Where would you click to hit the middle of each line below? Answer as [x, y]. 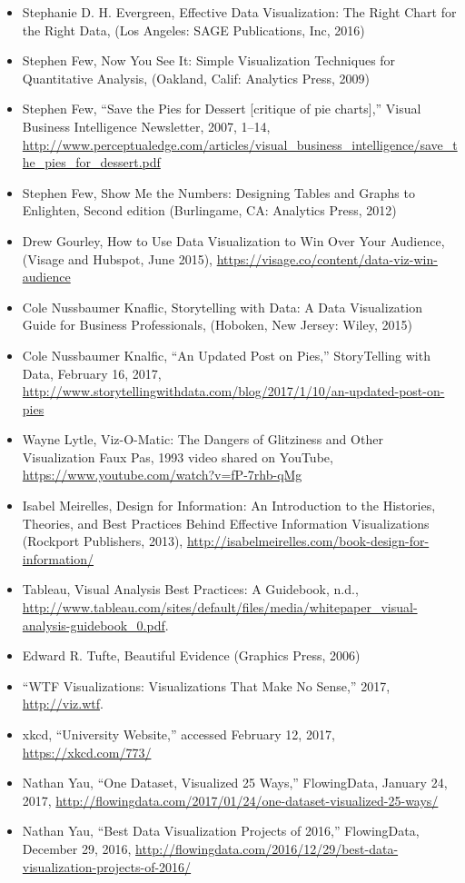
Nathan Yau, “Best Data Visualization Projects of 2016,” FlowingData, [221, 831]
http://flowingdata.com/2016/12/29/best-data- [267, 848]
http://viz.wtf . [63, 704]
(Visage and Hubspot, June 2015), [117, 258]
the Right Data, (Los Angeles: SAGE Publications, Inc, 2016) [193, 30]
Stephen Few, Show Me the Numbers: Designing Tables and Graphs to [218, 192]
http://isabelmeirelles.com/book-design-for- [308, 541]
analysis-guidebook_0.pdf [94, 625]
